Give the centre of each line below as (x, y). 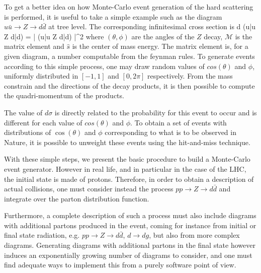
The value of (23, 112)
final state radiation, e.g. (42, 235)
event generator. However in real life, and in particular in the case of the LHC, (125, 168)
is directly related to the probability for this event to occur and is (156, 112)
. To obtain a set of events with (179, 122)
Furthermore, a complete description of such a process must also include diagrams (130, 215)
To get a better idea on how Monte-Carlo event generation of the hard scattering (129, 7)
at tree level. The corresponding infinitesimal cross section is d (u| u (152, 26)
